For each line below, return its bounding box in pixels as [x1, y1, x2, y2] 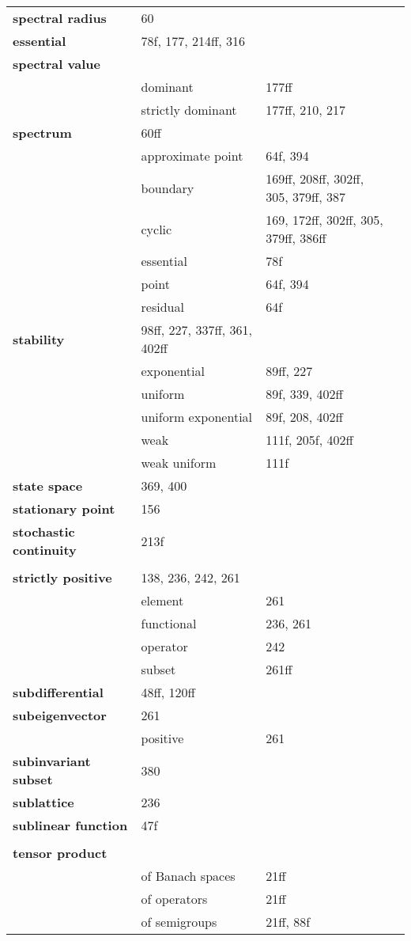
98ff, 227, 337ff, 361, [141, 321, 252, 339]
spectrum [13, 123, 72, 142]
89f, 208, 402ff [266, 408, 343, 426]
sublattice [13, 793, 74, 811]
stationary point [13, 499, 115, 518]
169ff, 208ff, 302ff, [266, 169, 364, 188]
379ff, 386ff [266, 229, 326, 247]
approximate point [141, 146, 243, 165]
